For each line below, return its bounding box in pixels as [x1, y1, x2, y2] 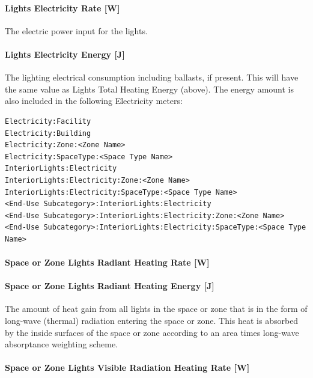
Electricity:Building [5, 129, 91, 138]
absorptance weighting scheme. [5, 338, 118, 350]
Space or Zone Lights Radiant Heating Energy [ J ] [5, 279, 214, 292]
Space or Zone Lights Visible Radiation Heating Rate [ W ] [5, 361, 250, 374]
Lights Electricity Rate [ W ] [5, 1, 120, 14]
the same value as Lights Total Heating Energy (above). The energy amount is [5, 82, 294, 95]
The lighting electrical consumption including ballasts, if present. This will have [5, 71, 299, 84]
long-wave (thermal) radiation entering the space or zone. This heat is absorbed [5, 314, 299, 327]
